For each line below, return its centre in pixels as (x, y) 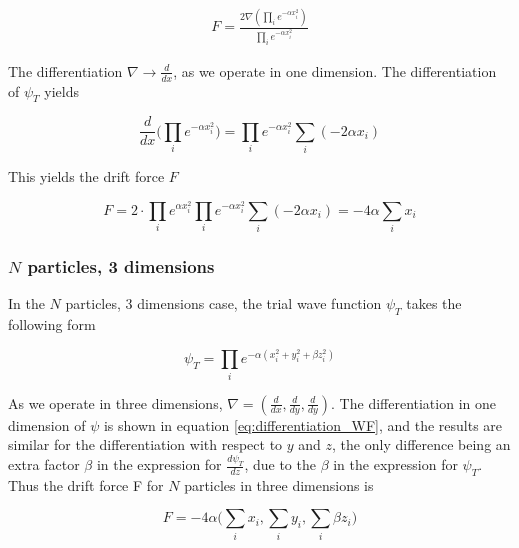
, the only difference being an (421, 444)
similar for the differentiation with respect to (145, 444)
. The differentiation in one (413, 402)
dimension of (47, 424)
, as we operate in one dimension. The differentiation (335, 70)
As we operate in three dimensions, (115, 402)
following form (52, 324)
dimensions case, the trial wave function (259, 303)
